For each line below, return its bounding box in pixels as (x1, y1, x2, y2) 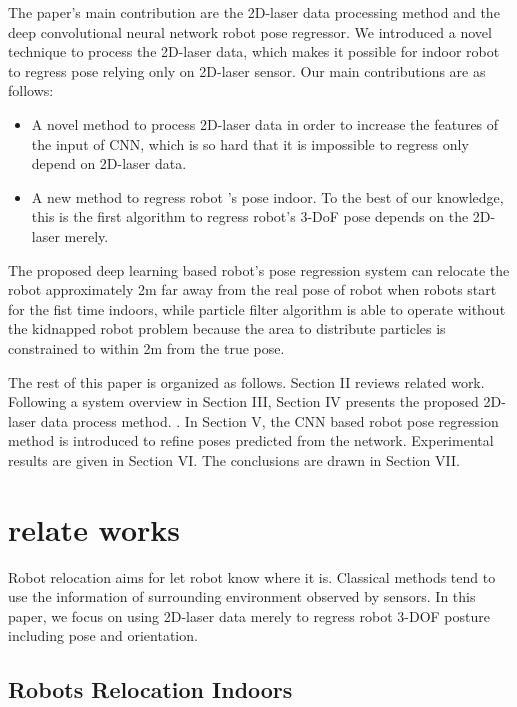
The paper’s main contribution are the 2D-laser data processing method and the (8, 2, 500, 22)
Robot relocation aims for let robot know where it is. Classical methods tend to (8, 566, 496, 587)
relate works (8, 508, 181, 549)
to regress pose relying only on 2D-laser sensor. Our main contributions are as (8, 60, 486, 81)
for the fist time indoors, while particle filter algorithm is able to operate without (8, 298, 506, 319)
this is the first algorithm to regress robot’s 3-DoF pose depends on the (31, 206, 469, 227)
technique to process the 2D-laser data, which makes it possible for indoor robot (8, 41, 500, 62)
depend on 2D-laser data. (31, 153, 187, 174)
